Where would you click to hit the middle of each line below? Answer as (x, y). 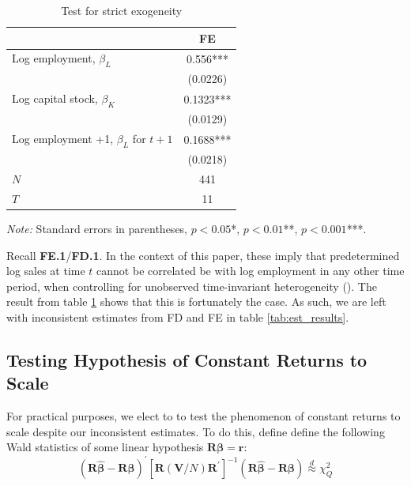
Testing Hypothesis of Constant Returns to (187, 360)
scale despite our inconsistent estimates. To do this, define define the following (196, 431)
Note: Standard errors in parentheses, (97, 229)
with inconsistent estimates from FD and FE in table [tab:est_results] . (178, 317)
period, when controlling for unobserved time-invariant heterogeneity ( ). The (192, 286)
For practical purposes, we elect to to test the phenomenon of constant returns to (204, 416)
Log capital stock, (55, 98)
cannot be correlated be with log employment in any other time (251, 271)
